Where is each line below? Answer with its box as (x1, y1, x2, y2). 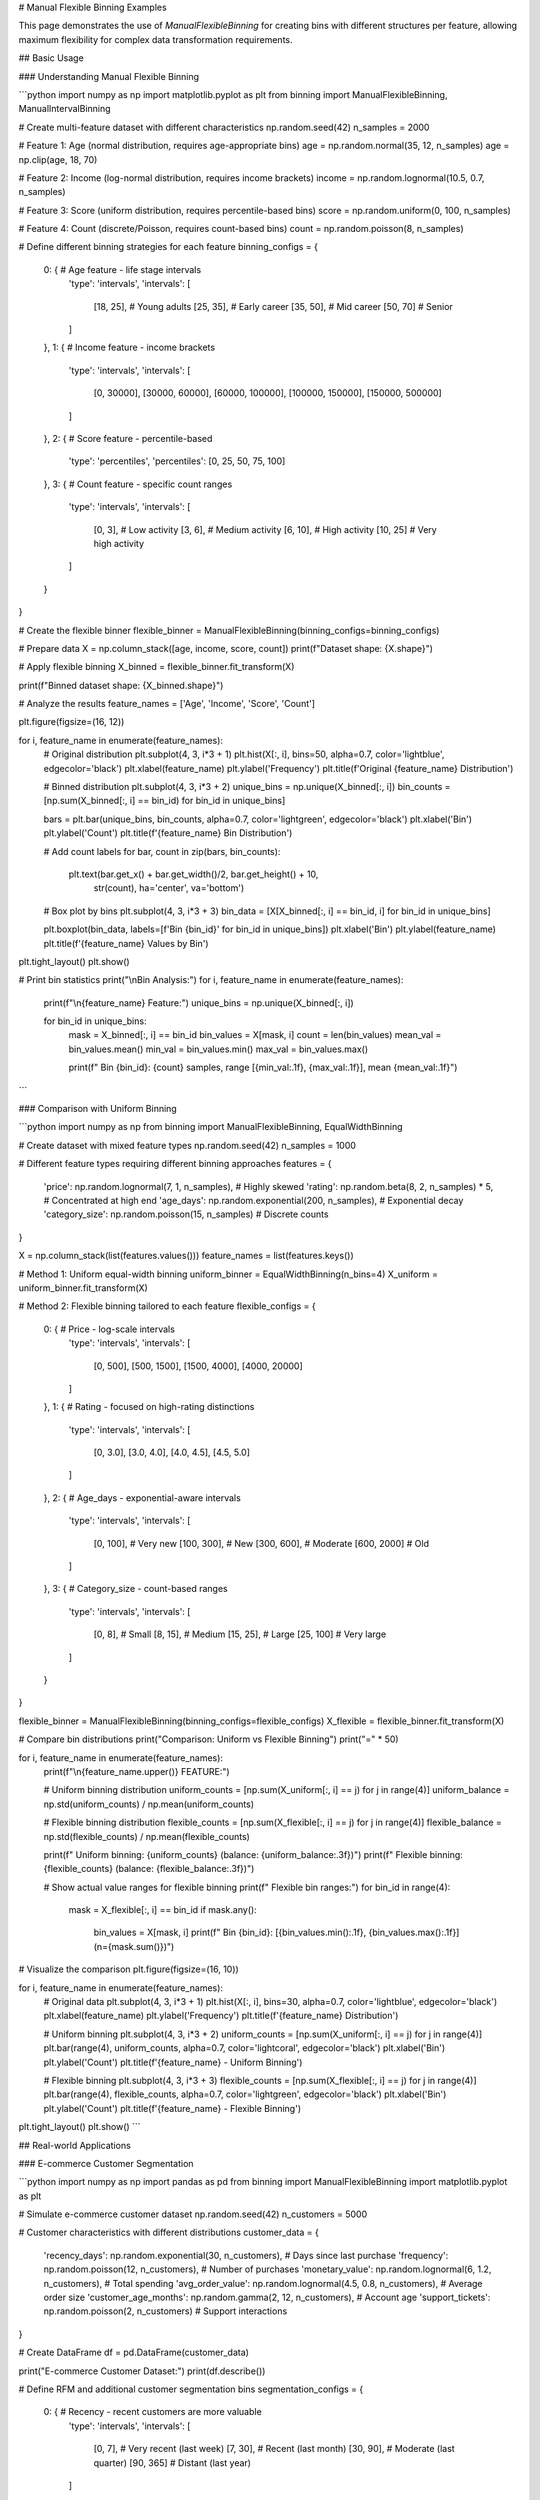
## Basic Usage (18, 52, 84, 64)
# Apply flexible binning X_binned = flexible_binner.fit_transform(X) (18, 661, 295, 673)
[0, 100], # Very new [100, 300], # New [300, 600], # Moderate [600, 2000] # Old (93, 1537, 430, 1549)
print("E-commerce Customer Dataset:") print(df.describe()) (18, 2365, 266, 2377)
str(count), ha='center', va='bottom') (93, 882, 245, 894)
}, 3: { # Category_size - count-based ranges (43, 1583, 229, 1595)
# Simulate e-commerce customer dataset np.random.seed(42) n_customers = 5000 (18, 2208, 368, 2220)
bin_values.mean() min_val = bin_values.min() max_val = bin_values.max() (68, 1043, 369, 1055)
